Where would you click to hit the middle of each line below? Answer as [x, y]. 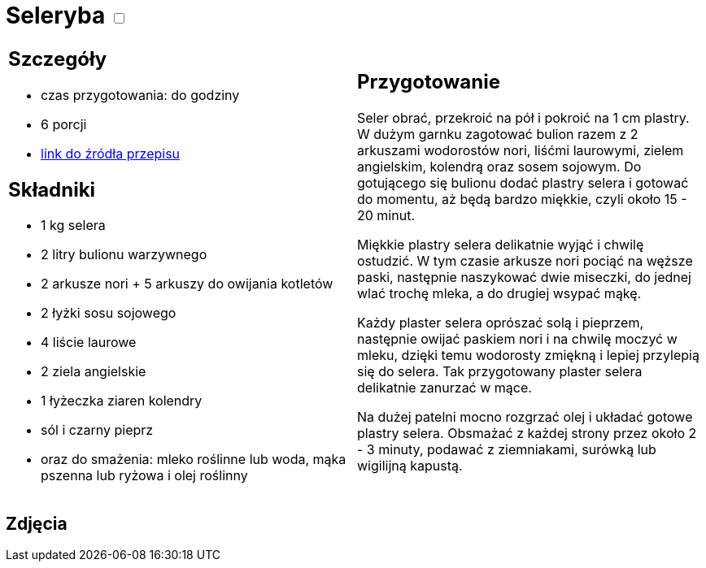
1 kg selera [73, 225]
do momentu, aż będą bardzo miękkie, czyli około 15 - [522, 199]
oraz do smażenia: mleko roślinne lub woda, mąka [194, 460]
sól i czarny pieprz [97, 430]
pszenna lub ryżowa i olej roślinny [144, 476]
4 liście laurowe [89, 343]
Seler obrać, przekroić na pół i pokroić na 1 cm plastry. [523, 118]
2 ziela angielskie [94, 372]
